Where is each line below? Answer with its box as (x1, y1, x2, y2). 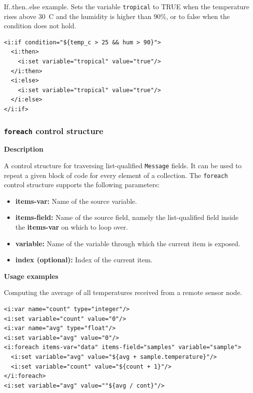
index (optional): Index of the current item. (15, 255, 153, 265)
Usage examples (4, 271, 58, 281)
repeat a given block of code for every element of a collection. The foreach (4, 170, 228, 180)
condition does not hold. (4, 20, 77, 31)
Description (4, 144, 44, 154)
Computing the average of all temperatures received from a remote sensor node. (4, 287, 242, 297)
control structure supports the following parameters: (4, 179, 160, 190)
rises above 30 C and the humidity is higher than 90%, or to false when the (4, 11, 230, 21)
